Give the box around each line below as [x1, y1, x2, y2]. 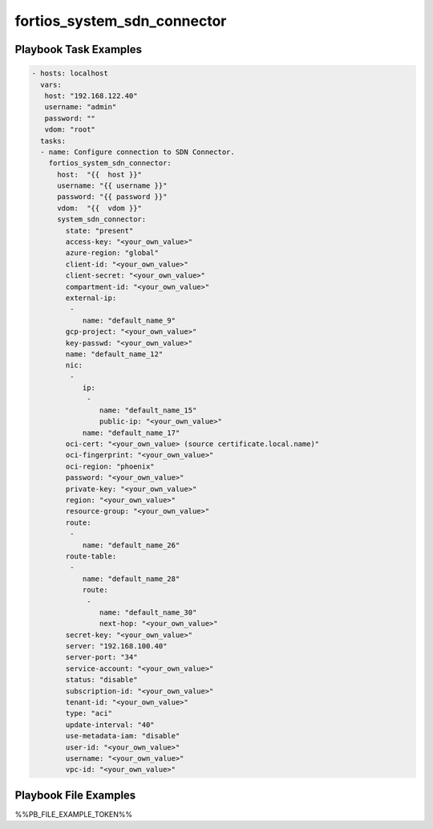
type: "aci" [65, 709, 112, 718]
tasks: [40, 136, 67, 145]
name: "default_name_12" [65, 349, 164, 359]
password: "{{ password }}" [57, 193, 168, 201]
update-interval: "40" [65, 720, 156, 729]
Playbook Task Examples [14, 43, 143, 56]
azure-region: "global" [65, 249, 160, 258]
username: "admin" [44, 103, 117, 112]
